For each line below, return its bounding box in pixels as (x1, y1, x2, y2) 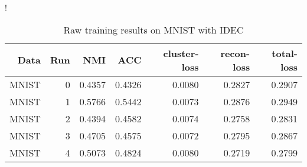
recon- (220, 46, 250, 60)
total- (272, 46, 298, 60)
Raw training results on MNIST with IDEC (63, 22, 244, 36)
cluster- (163, 46, 199, 60)
